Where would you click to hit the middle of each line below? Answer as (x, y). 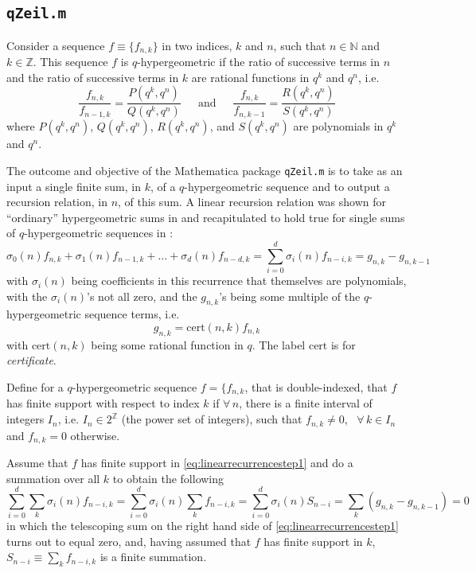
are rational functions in (250, 77)
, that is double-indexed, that (316, 387)
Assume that (37, 462)
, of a (163, 186)
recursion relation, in (57, 202)
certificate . (31, 360)
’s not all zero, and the (142, 296)
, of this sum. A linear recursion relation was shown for (252, 202)
